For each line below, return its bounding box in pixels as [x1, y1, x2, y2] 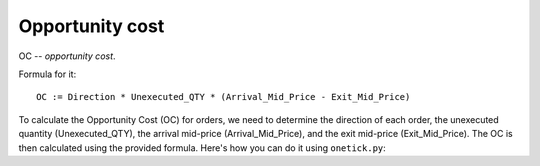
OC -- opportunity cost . [18, 50, 116, 62]
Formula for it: [18, 68, 77, 80]
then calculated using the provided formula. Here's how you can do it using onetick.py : [18, 141, 387, 154]
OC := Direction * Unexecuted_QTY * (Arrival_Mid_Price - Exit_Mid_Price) [36, 91, 411, 103]
